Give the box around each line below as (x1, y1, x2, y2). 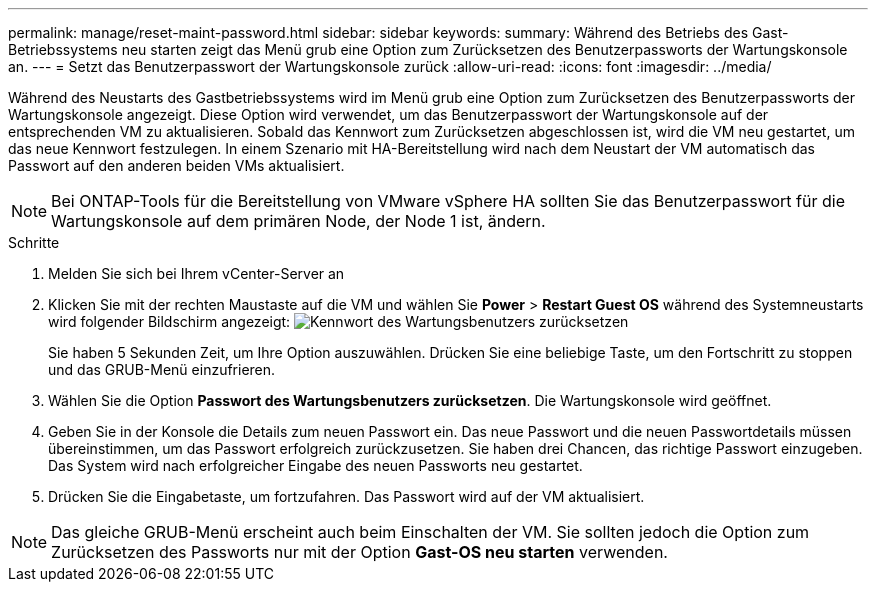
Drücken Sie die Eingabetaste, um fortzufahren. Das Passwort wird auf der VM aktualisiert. (48, 488, 645, 505)
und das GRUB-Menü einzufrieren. (48, 361, 276, 378)
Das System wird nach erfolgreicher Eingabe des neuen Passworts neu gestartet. (48, 457, 583, 474)
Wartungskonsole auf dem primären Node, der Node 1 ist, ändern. (51, 211, 546, 231)
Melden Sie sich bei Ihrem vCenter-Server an (48, 265, 345, 282)
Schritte (8, 234, 60, 251)
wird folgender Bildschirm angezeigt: (48, 313, 291, 330)
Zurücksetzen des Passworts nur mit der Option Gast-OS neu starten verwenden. (51, 542, 668, 562)
